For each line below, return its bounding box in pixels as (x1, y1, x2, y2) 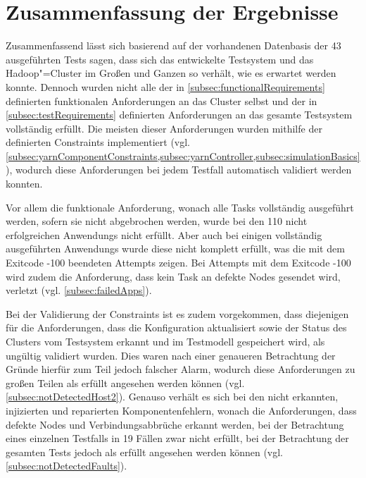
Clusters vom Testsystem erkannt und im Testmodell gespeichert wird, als (6, 334, 325, 348)
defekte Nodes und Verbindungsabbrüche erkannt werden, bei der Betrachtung (6, 417, 344, 431)
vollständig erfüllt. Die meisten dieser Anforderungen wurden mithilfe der (6, 121, 322, 135)
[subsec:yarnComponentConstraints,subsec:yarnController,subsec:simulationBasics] (6, 148, 360, 163)
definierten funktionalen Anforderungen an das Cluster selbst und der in (6, 93, 317, 108)
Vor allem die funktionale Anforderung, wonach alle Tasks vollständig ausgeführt (6, 200, 354, 214)
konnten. (6, 176, 43, 191)
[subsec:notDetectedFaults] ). (6, 458, 127, 473)
